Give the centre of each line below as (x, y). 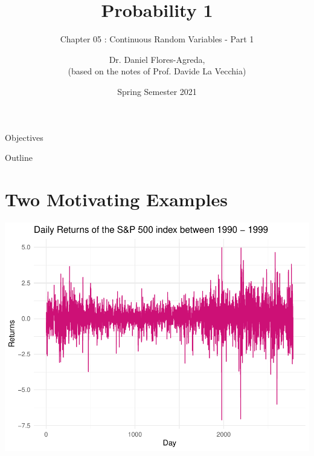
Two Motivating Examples (116, 199)
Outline (19, 158)
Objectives (24, 137)
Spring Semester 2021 (157, 91)
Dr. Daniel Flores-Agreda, (157, 59)
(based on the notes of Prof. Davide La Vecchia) (157, 71)
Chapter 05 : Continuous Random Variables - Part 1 (157, 39)
